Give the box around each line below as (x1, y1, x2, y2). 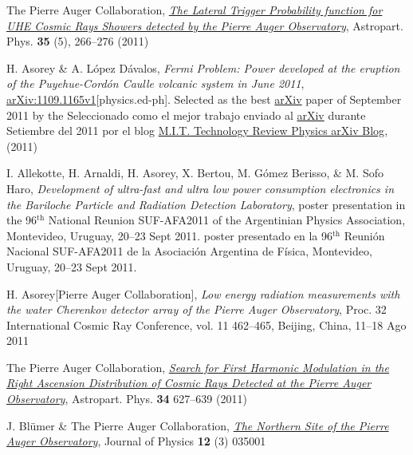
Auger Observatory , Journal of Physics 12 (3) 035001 (6, 433, 266, 449)
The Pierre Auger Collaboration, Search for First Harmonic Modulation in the (6, 358, 389, 375)
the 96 (6, 212, 37, 228)
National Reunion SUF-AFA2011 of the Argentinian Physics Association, (48, 212, 406, 228)
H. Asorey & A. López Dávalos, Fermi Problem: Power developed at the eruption (6, 59, 400, 76)
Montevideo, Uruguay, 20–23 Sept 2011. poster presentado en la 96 (6, 227, 333, 243)
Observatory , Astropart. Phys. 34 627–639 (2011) (6, 390, 247, 407)
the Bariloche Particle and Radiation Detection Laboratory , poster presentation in (6, 196, 406, 212)
